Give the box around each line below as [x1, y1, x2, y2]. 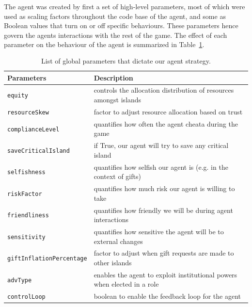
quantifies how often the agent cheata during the [94, 118, 238, 129]
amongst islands [94, 95, 142, 104]
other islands [94, 257, 132, 267]
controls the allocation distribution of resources [94, 85, 234, 95]
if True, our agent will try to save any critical [94, 140, 229, 150]
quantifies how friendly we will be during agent [94, 205, 233, 215]
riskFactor [7, 190, 42, 197]
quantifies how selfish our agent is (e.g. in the [94, 162, 228, 172]
